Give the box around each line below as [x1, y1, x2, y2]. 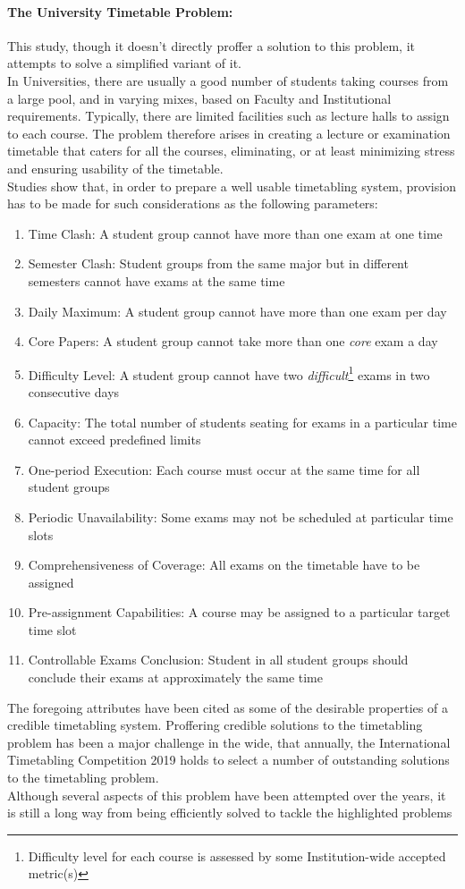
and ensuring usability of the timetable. [7, 158, 224, 177]
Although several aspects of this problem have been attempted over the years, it [7, 785, 446, 804]
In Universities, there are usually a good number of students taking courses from [7, 71, 449, 89]
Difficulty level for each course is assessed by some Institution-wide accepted [28, 846, 446, 865]
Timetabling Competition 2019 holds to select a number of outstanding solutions [7, 750, 450, 769]
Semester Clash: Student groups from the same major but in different [28, 254, 409, 273]
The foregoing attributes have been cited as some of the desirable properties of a [7, 698, 448, 716]
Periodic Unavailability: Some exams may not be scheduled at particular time [28, 507, 453, 526]
